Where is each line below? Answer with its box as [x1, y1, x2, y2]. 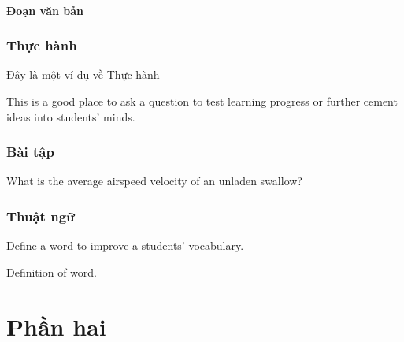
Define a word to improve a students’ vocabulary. [6, 237, 244, 254]
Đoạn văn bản [6, 2, 83, 18]
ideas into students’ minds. [6, 108, 135, 125]
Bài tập [6, 142, 54, 162]
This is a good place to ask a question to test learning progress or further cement [6, 93, 398, 109]
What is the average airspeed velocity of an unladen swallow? [6, 173, 302, 189]
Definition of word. [6, 263, 97, 280]
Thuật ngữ [6, 206, 76, 225]
